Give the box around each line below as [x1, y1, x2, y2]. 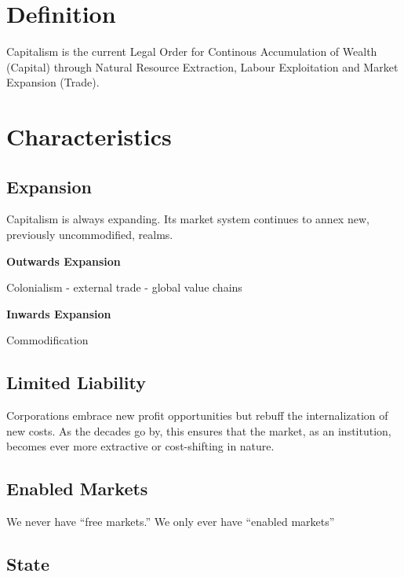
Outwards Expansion [6, 252, 121, 269]
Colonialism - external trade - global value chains [6, 279, 242, 296]
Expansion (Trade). [6, 74, 100, 90]
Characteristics [6, 120, 172, 153]
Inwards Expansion [6, 305, 111, 322]
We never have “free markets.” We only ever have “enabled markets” [6, 513, 335, 530]
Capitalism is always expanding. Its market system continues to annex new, [6, 211, 369, 227]
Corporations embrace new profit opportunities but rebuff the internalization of [6, 407, 388, 424]
